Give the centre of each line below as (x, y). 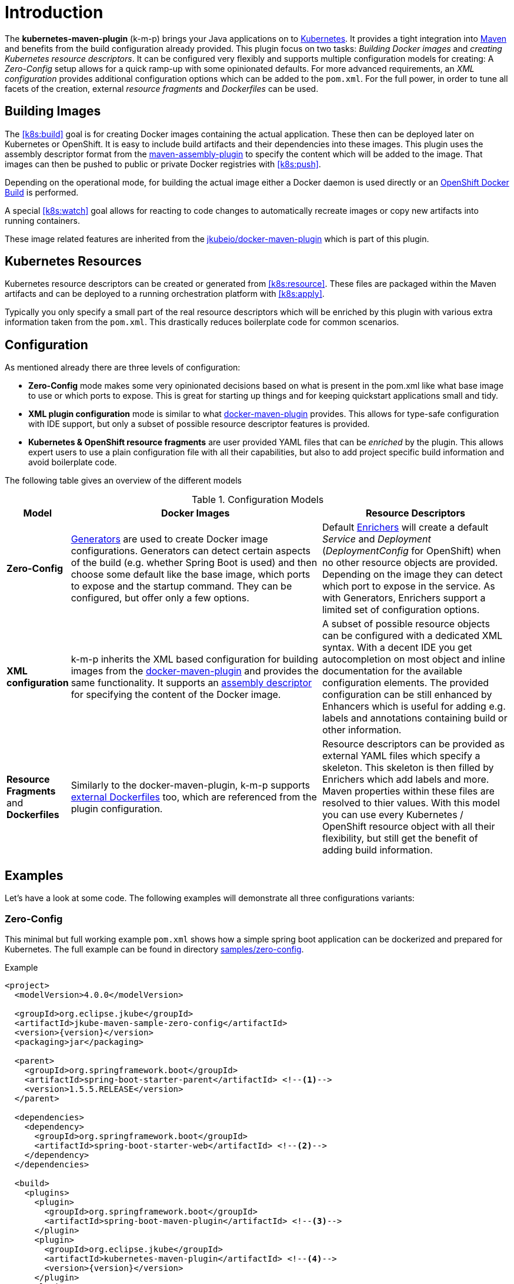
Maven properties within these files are (408, 791)
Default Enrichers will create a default (405, 527)
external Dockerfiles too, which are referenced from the (194, 797)
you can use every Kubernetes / (393, 815)
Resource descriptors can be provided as (413, 744)
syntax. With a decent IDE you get (397, 648)
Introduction (54, 12)
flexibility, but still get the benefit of (400, 838)
